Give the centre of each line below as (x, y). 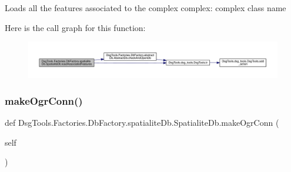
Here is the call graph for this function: (75, 27)
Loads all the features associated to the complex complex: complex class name (145, 8)
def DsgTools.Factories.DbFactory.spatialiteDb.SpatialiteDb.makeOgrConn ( (142, 123)
